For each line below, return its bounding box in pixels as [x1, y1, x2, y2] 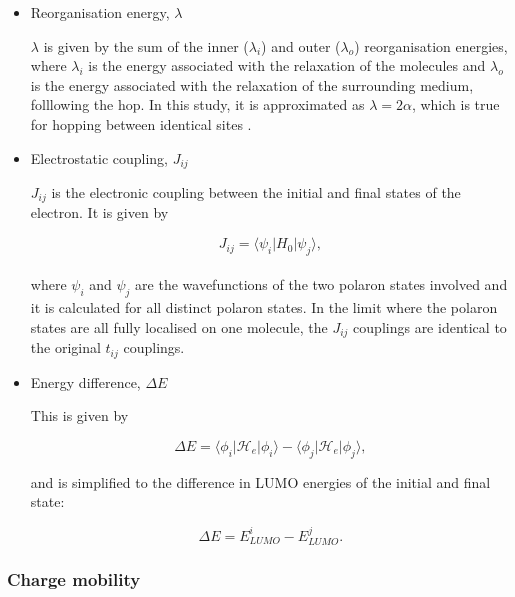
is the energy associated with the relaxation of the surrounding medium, [30, 74, 474, 95]
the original [30, 337, 101, 358]
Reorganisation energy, [30, 2, 170, 22]
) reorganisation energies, [354, 35, 508, 56]
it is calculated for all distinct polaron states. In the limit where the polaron [30, 297, 498, 318]
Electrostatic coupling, [30, 147, 169, 168]
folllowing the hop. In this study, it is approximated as [30, 94, 365, 115]
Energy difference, [30, 371, 141, 392]
